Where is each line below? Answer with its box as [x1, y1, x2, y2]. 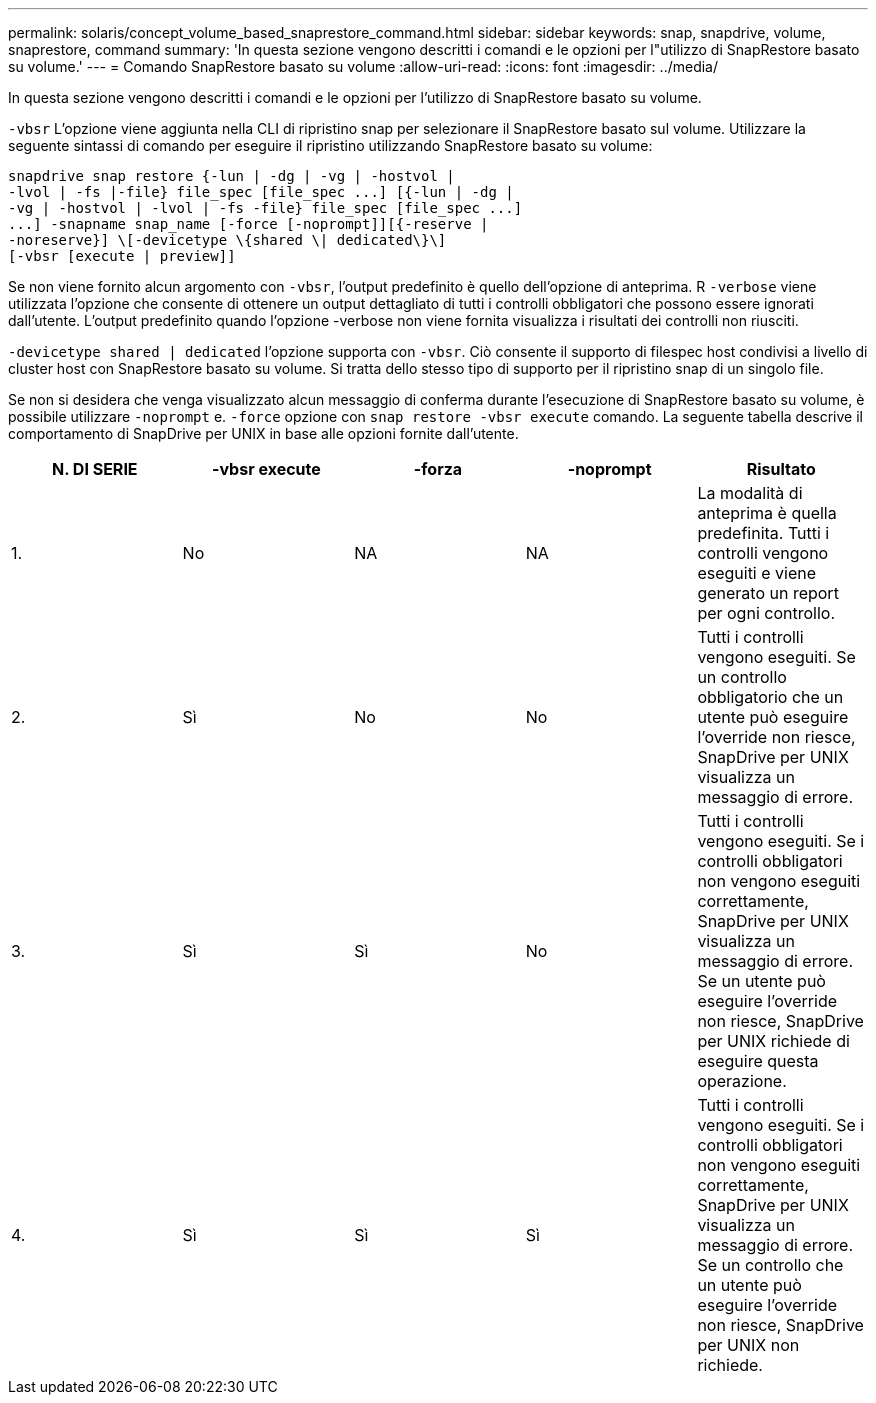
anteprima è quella [697, 503, 837, 523]
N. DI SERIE [52, 459, 138, 479]
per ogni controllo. [697, 603, 835, 623]
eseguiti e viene [697, 563, 817, 583]
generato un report [697, 583, 839, 603]
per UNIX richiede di [697, 1031, 850, 1051]
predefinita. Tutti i [697, 523, 830, 543]
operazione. [697, 1071, 787, 1091]
